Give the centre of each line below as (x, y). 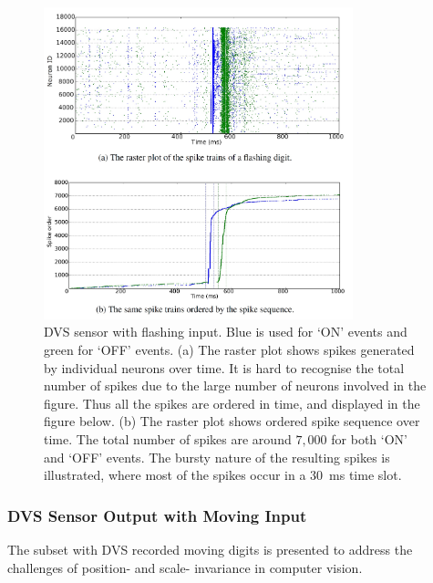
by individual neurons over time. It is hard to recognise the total (224, 367)
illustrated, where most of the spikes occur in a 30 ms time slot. (223, 475)
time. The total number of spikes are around (168, 439)
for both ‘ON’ (369, 439)
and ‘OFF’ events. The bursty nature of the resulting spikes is (217, 457)
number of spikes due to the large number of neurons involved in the (235, 385)
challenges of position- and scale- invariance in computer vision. (185, 567)
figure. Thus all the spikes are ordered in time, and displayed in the (232, 403)
